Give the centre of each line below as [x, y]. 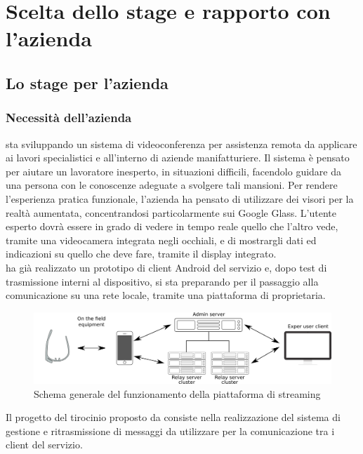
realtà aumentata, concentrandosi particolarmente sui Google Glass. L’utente [171, 212]
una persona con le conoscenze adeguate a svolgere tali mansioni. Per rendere [172, 185]
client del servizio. [44, 445]
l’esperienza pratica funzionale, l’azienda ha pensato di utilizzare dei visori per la [180, 198]
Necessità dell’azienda [69, 118]
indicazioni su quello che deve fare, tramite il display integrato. [141, 254]
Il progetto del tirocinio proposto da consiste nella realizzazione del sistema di [173, 417]
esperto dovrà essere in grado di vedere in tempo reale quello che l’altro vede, [172, 226]
